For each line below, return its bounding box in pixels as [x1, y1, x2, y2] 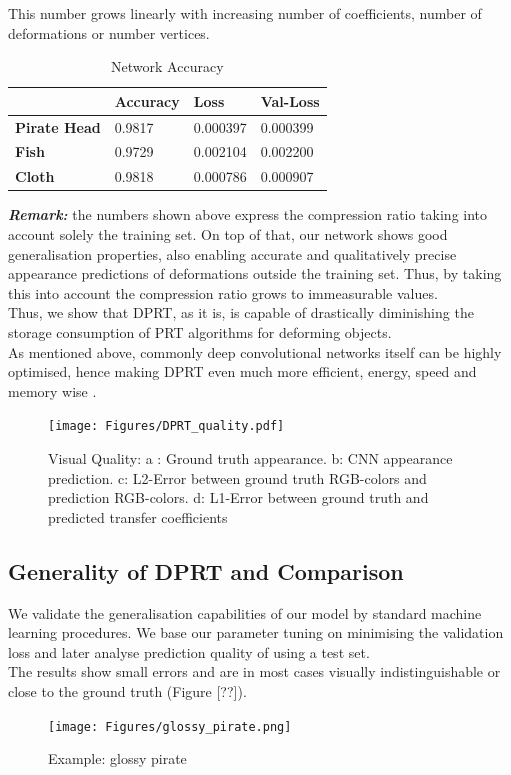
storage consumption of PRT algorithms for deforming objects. [8, 321, 392, 342]
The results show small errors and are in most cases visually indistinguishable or [8, 661, 501, 682]
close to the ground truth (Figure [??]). [8, 680, 247, 701]
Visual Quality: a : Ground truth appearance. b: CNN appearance [48, 448, 453, 468]
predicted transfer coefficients [48, 506, 228, 527]
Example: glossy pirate [48, 748, 187, 769]
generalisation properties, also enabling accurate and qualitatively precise [8, 243, 457, 264]
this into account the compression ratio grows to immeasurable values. [8, 282, 438, 303]
